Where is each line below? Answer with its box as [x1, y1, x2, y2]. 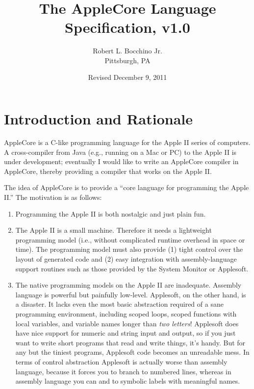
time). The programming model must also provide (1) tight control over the [15, 244, 243, 254]
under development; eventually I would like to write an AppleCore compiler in [4, 156, 239, 167]
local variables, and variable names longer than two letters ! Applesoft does [15, 318, 239, 328]
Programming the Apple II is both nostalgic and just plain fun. [15, 208, 206, 219]
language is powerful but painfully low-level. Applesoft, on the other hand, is [15, 289, 246, 299]
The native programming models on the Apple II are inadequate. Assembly [15, 280, 242, 290]
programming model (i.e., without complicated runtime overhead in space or [15, 234, 245, 244]
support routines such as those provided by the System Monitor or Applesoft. [15, 263, 249, 273]
